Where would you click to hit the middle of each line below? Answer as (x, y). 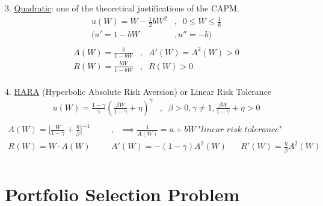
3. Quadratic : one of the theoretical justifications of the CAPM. (122, 8)
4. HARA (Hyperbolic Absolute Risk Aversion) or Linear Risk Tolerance (138, 91)
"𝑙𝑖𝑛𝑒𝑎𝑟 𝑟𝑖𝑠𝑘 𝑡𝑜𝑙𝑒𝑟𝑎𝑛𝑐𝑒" (240, 130)
